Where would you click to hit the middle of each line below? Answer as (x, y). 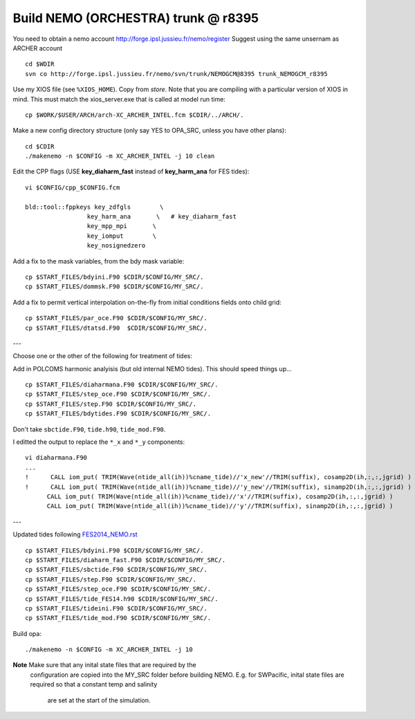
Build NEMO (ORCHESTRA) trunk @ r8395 (136, 18)
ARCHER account (38, 48)
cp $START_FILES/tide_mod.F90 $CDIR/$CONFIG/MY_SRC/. (118, 618)
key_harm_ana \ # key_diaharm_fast (162, 217)
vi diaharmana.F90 (56, 458)
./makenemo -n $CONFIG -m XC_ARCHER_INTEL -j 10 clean (120, 156)
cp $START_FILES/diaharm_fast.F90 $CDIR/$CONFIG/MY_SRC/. (126, 560)
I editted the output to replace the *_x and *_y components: (99, 442)
